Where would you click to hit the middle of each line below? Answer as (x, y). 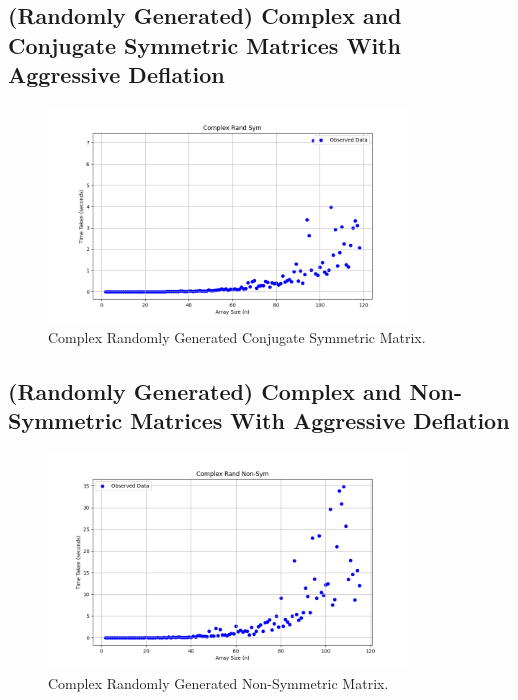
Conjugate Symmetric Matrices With (204, 44)
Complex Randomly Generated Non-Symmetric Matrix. (218, 682)
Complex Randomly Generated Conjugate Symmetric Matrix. (237, 336)
